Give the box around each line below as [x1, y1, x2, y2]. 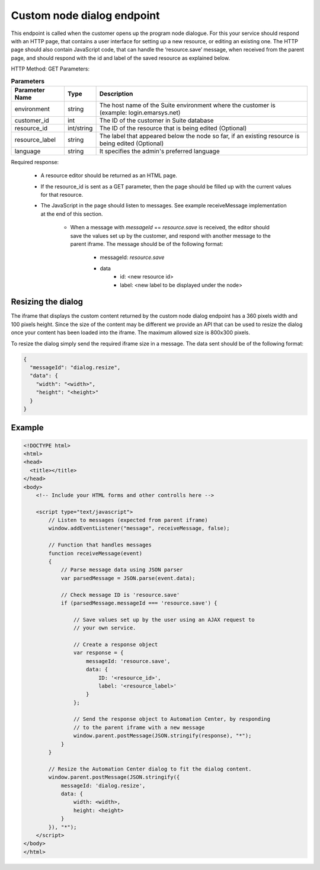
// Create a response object [73, 641, 158, 648]
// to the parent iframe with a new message [73, 724, 205, 731]
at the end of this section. [40, 210, 103, 217]
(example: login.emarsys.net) [99, 108, 181, 117]
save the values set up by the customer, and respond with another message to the [70, 232, 271, 239]
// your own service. [73, 625, 136, 631]
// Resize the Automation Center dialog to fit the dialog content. [48, 765, 252, 772]
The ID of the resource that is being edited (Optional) [99, 124, 247, 132]
